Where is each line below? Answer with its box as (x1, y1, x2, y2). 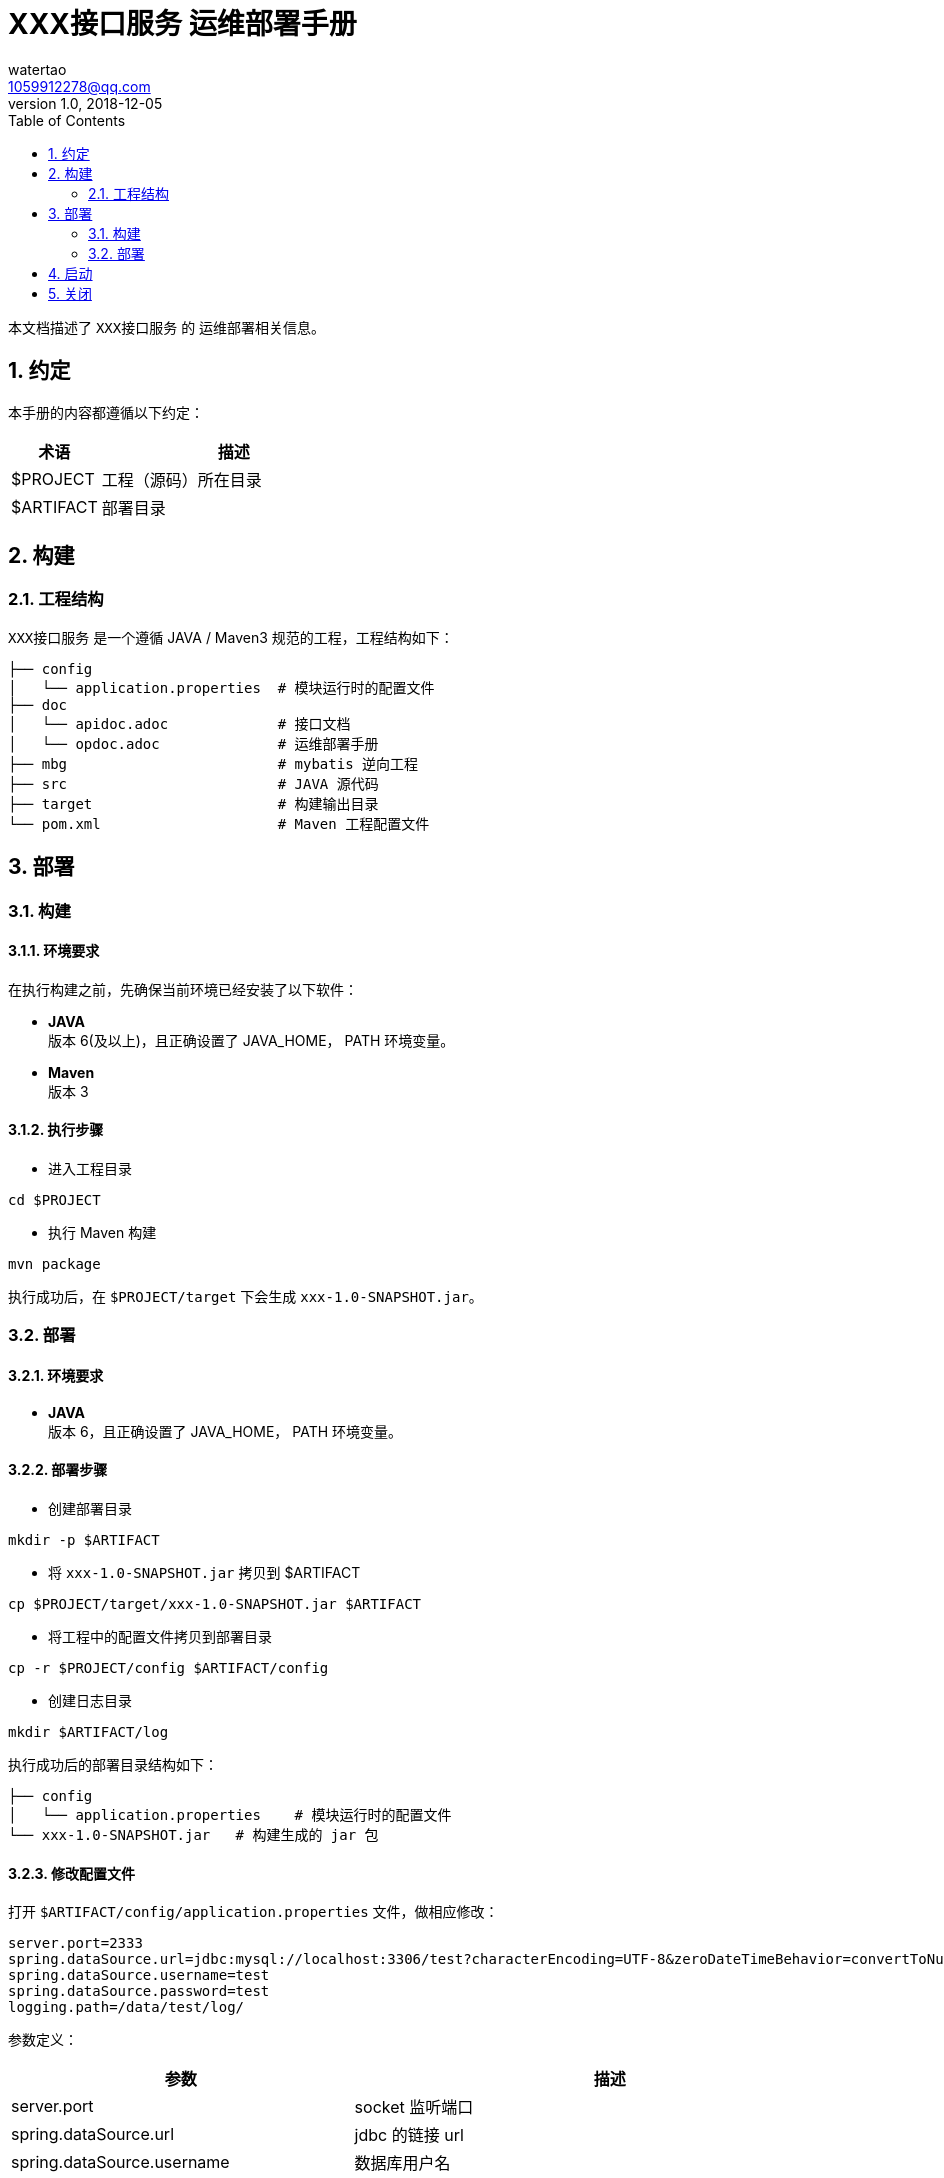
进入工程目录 (48, 1160, 132, 1178)
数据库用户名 (354, 2153, 451, 2174)
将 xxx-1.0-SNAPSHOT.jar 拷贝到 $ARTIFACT (48, 1563, 361, 1581)
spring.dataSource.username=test (8, 1967, 270, 1984)
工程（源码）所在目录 (101, 469, 262, 490)
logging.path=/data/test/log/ (8, 1999, 245, 2016)
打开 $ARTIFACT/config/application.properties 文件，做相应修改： (8, 1903, 499, 1921)
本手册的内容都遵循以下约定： (8, 403, 204, 421)
